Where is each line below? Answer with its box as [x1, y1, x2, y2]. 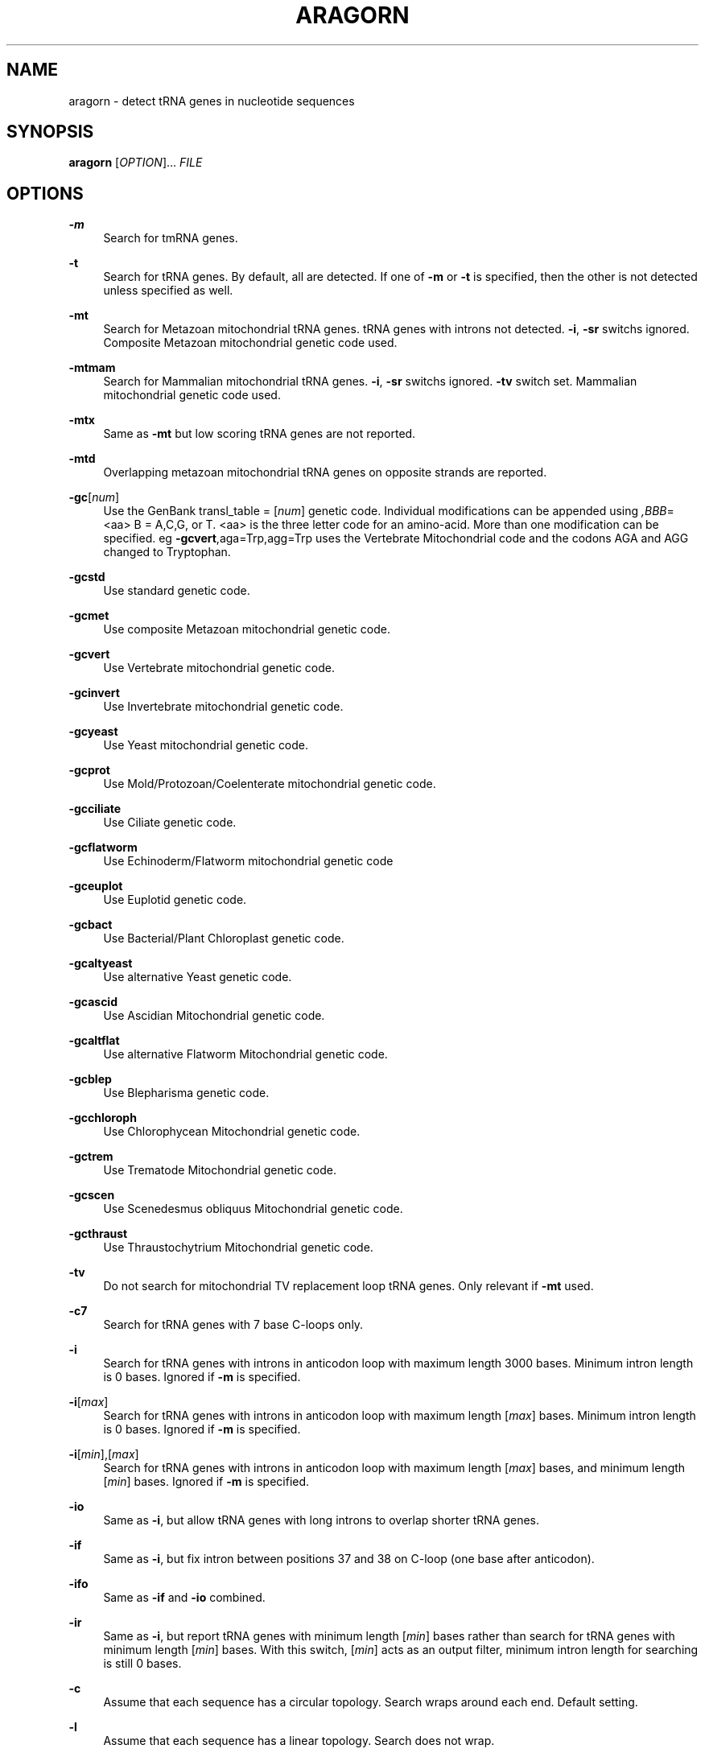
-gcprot [68, 763, 110, 778]
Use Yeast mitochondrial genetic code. [103, 738, 309, 753]
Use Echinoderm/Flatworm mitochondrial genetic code [103, 854, 394, 868]
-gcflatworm [68, 840, 138, 855]
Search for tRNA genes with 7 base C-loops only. [103, 1318, 364, 1332]
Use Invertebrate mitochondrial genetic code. [103, 699, 344, 714]
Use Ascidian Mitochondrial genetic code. [103, 1008, 325, 1023]
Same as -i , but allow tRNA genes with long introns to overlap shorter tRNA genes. [103, 1513, 540, 1528]
